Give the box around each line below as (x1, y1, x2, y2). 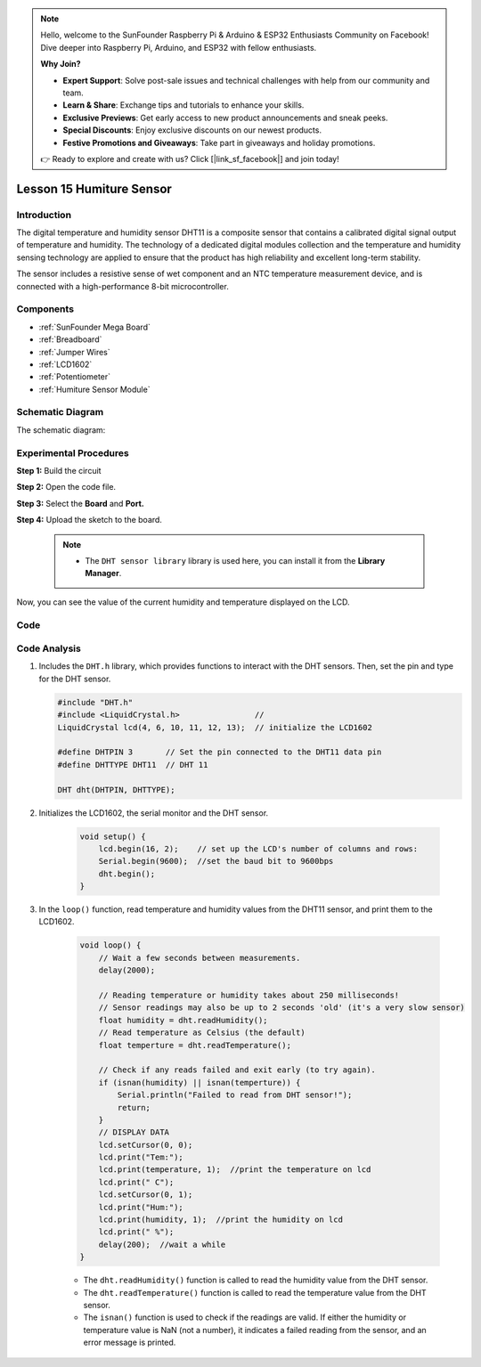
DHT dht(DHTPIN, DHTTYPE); (57, 785, 175, 794)
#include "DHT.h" (57, 697, 134, 707)
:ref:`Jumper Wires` (38, 346, 110, 357)
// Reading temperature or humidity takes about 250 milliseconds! (98, 990, 400, 1000)
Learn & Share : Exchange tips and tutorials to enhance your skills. (62, 100, 305, 110)
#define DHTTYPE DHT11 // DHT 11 (57, 760, 208, 769)
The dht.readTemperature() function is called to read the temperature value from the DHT (83, 1287, 427, 1298)
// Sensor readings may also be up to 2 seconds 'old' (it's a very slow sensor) (98, 1003, 465, 1013)
